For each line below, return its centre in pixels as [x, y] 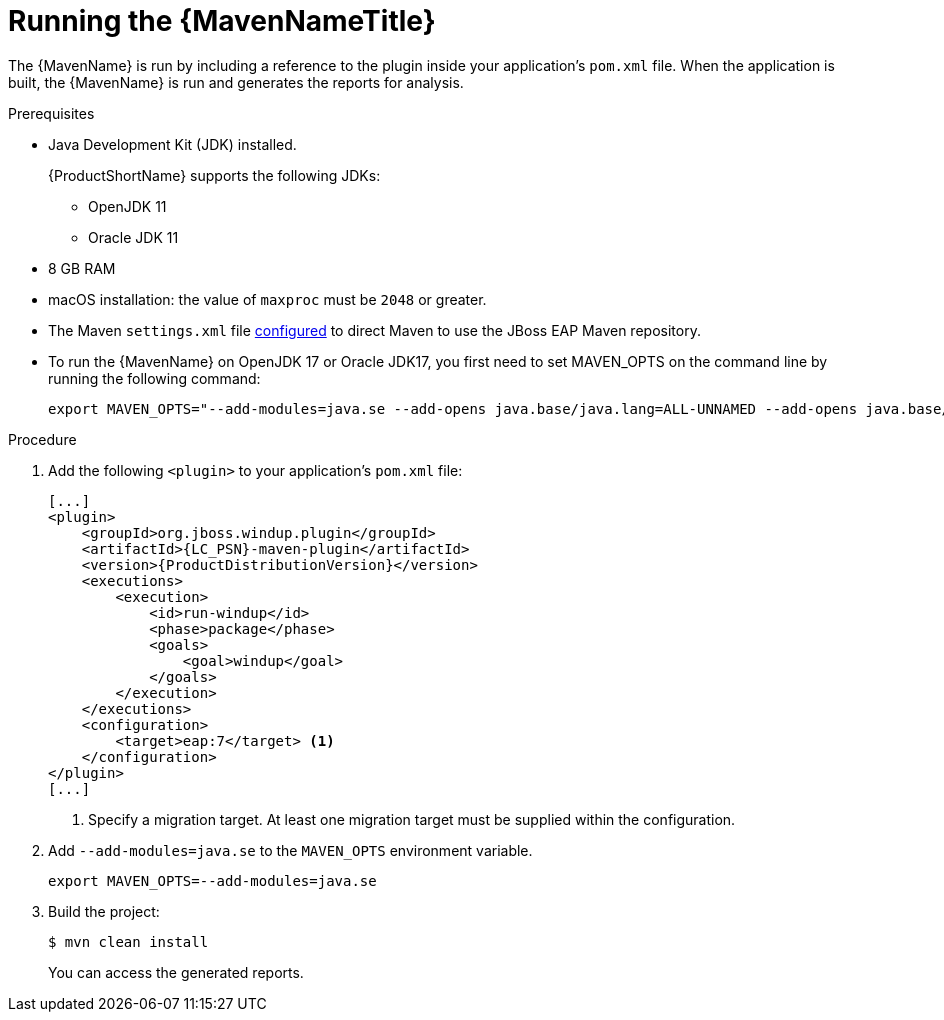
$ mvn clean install [128, 941]
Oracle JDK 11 [133, 237]
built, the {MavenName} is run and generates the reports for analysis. [236, 82]
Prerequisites [51, 113]
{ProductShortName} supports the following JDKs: [214, 175]
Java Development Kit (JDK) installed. [172, 144]
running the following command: [154, 378]
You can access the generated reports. [176, 972]
